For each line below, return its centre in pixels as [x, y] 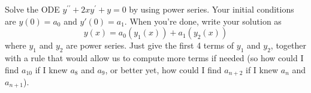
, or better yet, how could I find [163, 69]
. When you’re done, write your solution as [203, 21]
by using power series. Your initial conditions [212, 9]
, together [288, 45]
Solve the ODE [32, 9]
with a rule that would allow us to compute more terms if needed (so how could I [154, 57]
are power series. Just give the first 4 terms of [150, 45]
